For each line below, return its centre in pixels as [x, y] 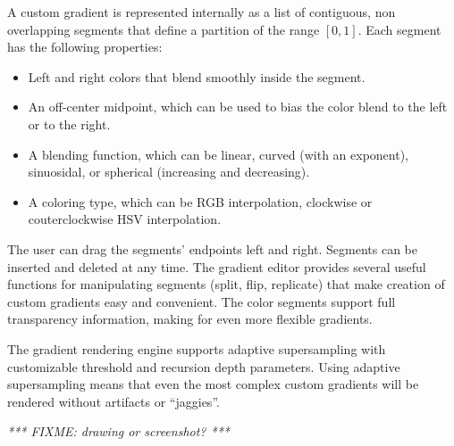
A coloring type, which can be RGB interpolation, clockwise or [200, 201]
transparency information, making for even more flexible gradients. [190, 319]
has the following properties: [85, 47]
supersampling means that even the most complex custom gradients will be [213, 384]
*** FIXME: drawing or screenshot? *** [118, 431]
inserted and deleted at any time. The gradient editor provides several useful [217, 266]
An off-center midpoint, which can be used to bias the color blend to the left [238, 107]
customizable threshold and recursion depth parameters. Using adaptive [204, 366]
